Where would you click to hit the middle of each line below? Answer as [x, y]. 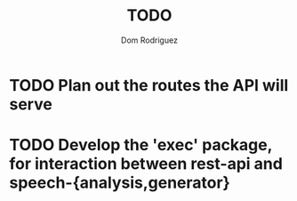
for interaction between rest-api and [146, 164]
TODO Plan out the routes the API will [149, 85]
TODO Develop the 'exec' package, [141, 145]
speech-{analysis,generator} [120, 183]
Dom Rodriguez [149, 40]
